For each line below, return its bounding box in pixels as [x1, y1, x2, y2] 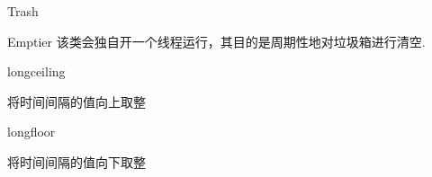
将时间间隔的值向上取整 [7, 92, 146, 111]
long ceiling [7, 62, 66, 81]
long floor [7, 122, 56, 141]
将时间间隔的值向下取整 [7, 152, 146, 171]
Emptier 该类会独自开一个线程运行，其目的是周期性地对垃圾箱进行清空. [7, 31, 426, 50]
